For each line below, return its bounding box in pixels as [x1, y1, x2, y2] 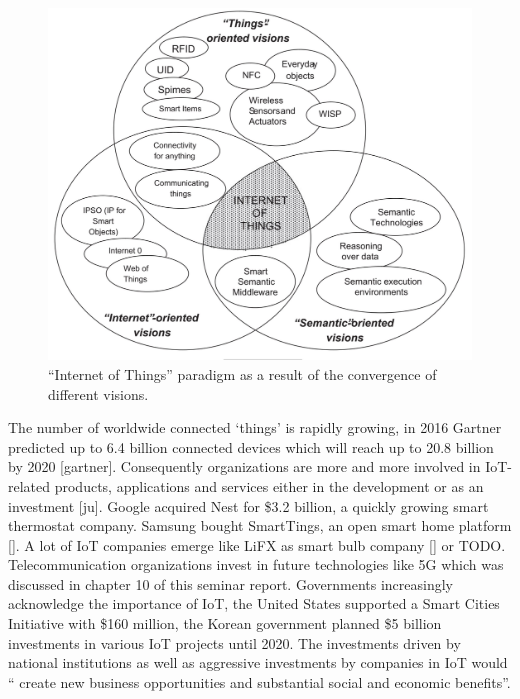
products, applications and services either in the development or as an [54, 475, 484, 496]
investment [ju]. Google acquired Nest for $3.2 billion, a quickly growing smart [8, 495, 489, 516]
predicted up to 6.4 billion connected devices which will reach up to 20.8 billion [8, 436, 494, 457]
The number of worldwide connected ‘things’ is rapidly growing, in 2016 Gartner [8, 417, 502, 438]
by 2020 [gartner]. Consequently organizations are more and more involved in [8, 456, 481, 477]
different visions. [48, 383, 149, 404]
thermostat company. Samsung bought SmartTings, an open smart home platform [8, 515, 512, 536]
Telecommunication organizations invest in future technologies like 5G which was [8, 554, 504, 575]
